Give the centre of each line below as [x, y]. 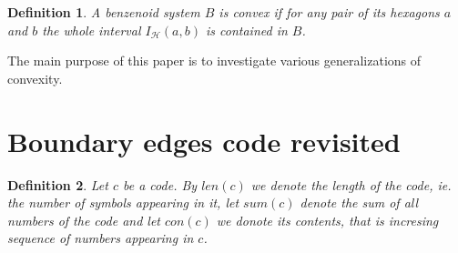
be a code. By [160, 184]
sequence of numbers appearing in [101, 238]
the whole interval [92, 30]
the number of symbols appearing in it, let [123, 202]
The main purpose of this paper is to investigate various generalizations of [214, 61]
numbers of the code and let [84, 220]
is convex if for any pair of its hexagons [329, 12]
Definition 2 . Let [58, 184]
